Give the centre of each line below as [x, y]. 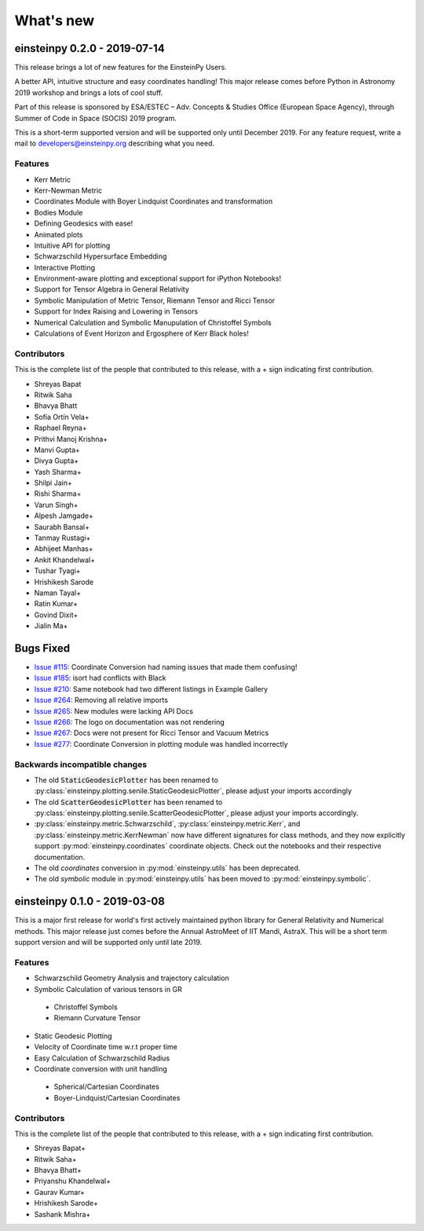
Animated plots [58, 234]
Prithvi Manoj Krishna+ [71, 439]
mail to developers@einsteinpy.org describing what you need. [115, 143]
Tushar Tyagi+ [58, 571]
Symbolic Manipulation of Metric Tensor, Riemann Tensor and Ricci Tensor [155, 300]
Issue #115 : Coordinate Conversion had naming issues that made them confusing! [166, 667]
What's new [55, 20]
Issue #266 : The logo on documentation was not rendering [130, 722]
